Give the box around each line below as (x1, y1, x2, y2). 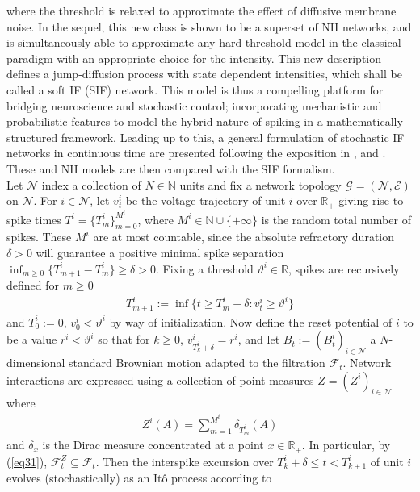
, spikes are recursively (288, 260, 400, 277)
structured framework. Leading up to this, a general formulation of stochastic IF (6, 128, 405, 145)
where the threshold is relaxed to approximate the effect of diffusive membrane (6, 2, 397, 19)
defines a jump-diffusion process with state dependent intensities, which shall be (6, 65, 402, 82)
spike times (6, 211, 61, 227)
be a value (6, 331, 57, 348)
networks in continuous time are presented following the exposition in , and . (6, 144, 386, 161)
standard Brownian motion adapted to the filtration (69, 354, 325, 371)
